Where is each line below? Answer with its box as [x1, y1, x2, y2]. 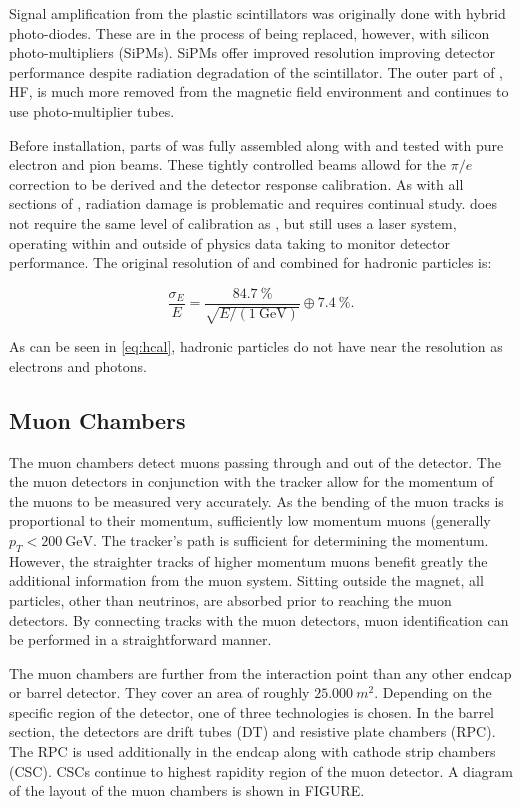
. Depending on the [374, 682, 492, 703]
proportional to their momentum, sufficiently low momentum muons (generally [9, 510, 491, 531]
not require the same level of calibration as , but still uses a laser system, [9, 212, 457, 233]
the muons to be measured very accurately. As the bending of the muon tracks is [9, 490, 504, 511]
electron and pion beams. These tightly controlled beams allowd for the [9, 154, 447, 175]
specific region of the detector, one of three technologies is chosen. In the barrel [9, 701, 495, 722]
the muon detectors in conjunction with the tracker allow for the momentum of [9, 471, 494, 492]
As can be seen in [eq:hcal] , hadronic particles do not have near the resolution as [9, 336, 503, 357]
